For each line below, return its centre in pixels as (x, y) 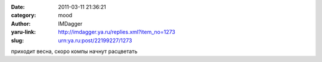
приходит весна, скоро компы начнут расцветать (74, 51)
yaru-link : (23, 32)
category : (24, 15)
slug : (17, 40)
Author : (21, 23)
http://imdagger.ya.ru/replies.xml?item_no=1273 (117, 32)
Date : (18, 7)
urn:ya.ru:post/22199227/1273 (95, 40)
